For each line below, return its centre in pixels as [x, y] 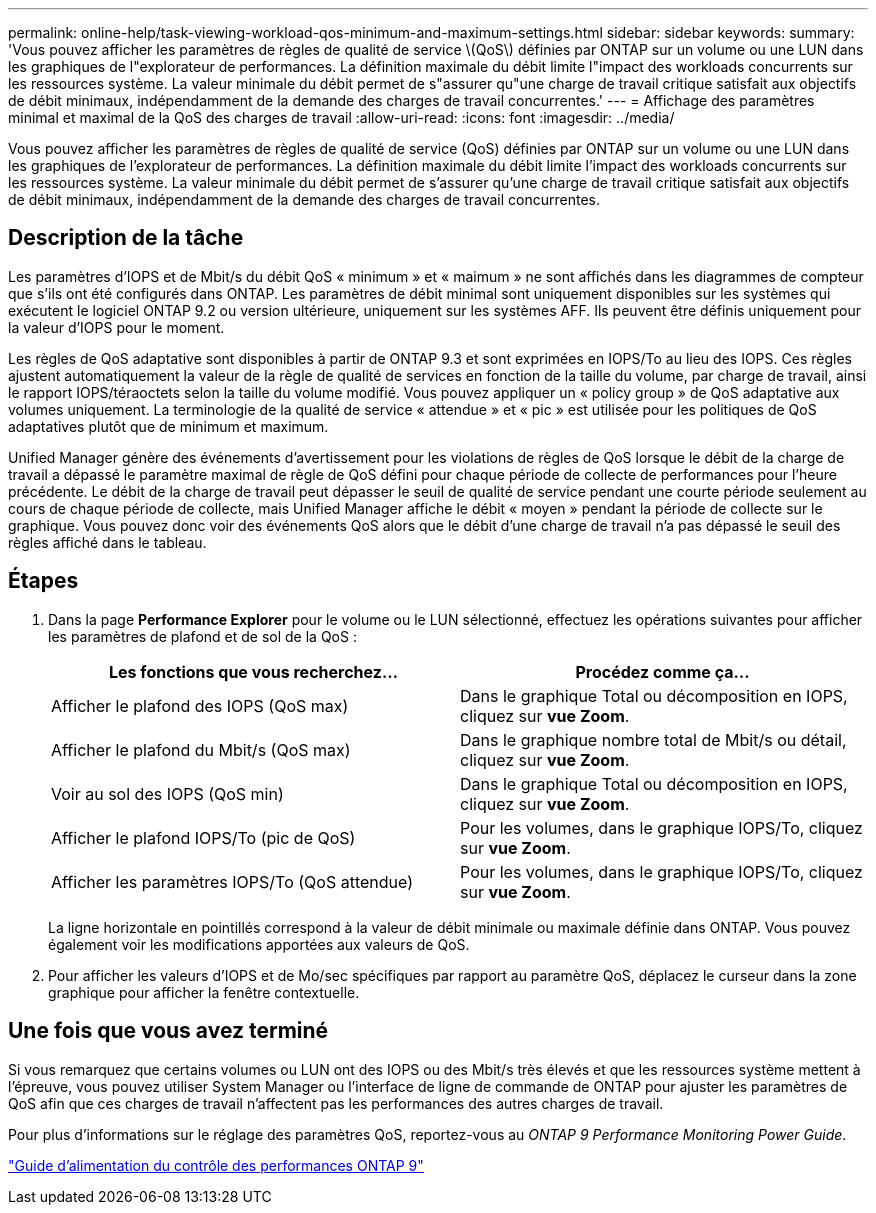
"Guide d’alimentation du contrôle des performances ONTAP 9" [216, 1165]
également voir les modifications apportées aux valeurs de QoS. [259, 944]
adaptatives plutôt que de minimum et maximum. [168, 426]
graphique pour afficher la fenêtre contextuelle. [204, 992]
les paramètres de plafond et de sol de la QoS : [202, 636]
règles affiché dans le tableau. [107, 542]
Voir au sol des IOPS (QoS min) [167, 793]
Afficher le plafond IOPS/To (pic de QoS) [203, 837]
